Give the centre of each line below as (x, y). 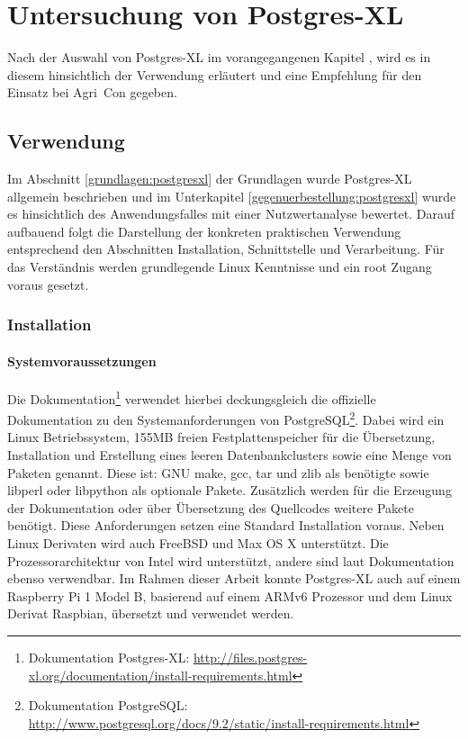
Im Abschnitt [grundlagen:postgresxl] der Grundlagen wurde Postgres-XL (210, 179)
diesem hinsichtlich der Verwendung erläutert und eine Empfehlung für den (215, 74)
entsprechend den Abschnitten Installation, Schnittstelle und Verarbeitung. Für (226, 249)
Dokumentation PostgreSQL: (108, 705)
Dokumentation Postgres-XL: (109, 657)
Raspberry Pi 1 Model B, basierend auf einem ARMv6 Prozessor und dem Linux (230, 595)
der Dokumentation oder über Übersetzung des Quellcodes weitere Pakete (211, 507)
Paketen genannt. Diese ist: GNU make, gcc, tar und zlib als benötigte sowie (218, 472)
